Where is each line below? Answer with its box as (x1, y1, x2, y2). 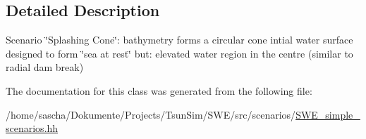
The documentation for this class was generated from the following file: (6, 83, 312, 98)
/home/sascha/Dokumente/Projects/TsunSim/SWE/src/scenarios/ (6, 107, 296, 121)
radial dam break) (6, 60, 84, 74)
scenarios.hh (6, 121, 59, 135)
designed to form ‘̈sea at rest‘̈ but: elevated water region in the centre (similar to (6, 46, 353, 60)
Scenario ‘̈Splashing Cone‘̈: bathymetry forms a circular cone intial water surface (6, 32, 353, 47)
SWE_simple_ (295, 107, 360, 121)
